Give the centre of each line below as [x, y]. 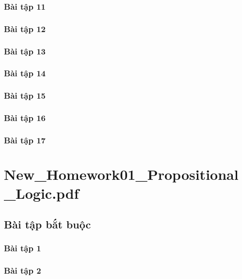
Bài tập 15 [25, 96]
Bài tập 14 [25, 73]
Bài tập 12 [25, 28]
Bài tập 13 [25, 51]
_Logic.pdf [41, 193]
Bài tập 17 [25, 140]
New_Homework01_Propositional [121, 174]
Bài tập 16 [25, 118]
